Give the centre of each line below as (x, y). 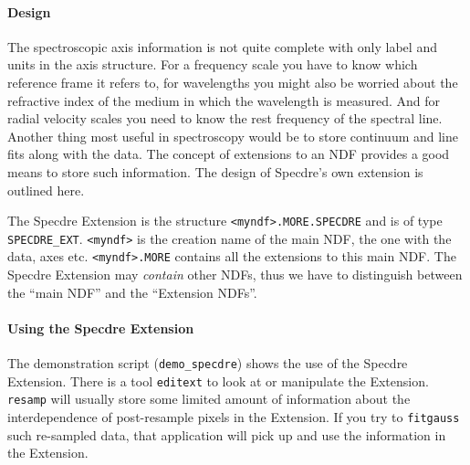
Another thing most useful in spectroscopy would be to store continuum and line (233, 136)
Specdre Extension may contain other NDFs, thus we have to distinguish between (235, 275)
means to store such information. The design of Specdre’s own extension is (215, 171)
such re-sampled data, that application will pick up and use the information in (227, 434)
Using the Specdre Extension (101, 328)
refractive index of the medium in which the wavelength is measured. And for (224, 100)
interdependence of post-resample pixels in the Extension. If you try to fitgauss (234, 417)
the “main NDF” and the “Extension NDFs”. (132, 292)
